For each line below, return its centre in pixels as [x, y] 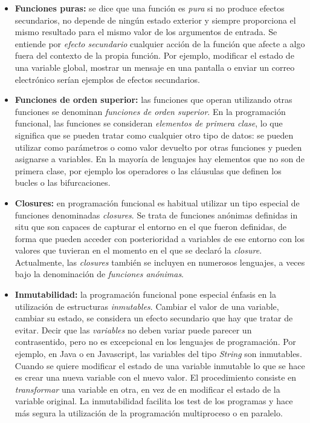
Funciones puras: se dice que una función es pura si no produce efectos [150, 8]
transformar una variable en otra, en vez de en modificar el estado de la [147, 389]
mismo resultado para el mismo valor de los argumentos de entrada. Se [146, 32]
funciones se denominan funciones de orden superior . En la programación [150, 111]
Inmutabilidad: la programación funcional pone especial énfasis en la [145, 294]
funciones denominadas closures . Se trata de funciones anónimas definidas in [156, 215]
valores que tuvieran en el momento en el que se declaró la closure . [138, 250]
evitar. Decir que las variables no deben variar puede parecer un [133, 330]
